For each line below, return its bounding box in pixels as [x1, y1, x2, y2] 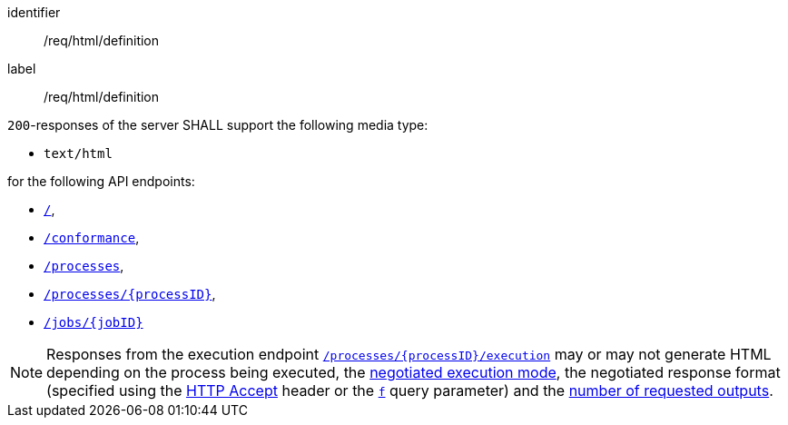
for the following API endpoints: [7, 173, 195, 189]
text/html [44, 146, 113, 161]
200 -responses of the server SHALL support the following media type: [7, 117, 428, 133]
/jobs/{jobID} [44, 315, 143, 330]
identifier [7, 5, 61, 20]
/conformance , [44, 230, 140, 245]
